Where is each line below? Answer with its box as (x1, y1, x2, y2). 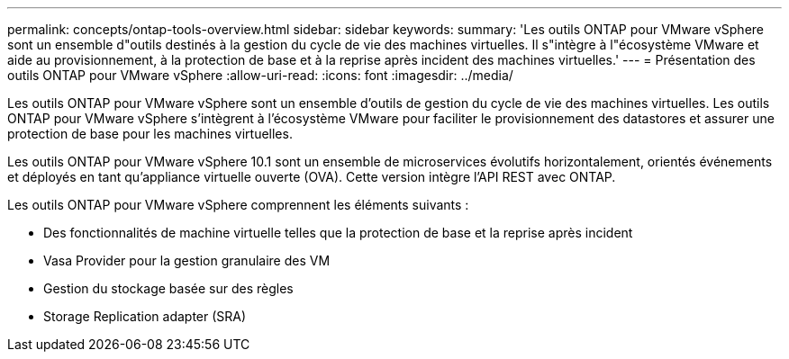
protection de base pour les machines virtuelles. (7, 126, 293, 141)
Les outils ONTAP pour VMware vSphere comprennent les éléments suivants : (7, 197, 469, 212)
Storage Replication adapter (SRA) (43, 309, 247, 324)
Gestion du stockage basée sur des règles (43, 281, 294, 296)
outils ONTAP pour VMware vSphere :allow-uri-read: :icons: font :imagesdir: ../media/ (7, 67, 513, 83)
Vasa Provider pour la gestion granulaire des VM (43, 253, 331, 268)
